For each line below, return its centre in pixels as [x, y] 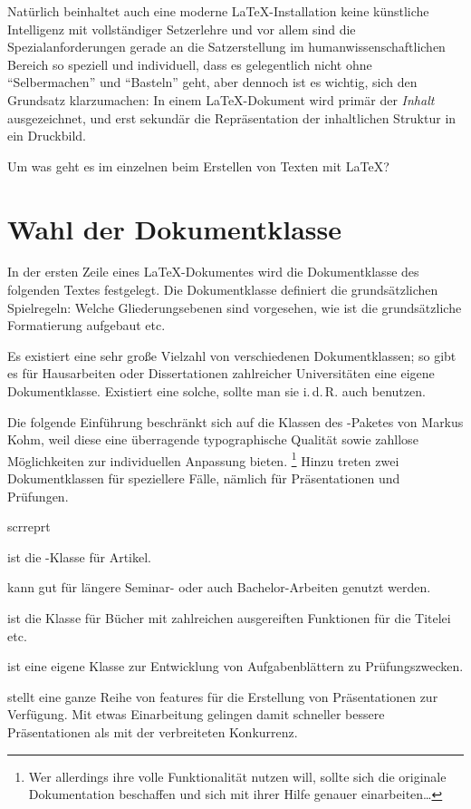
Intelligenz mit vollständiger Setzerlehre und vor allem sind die [182, 29]
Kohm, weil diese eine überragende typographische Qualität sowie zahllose [213, 439]
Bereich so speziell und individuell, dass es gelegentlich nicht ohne [190, 64]
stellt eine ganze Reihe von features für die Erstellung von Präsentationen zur [223, 696]
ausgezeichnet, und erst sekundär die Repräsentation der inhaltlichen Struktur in [232, 117]
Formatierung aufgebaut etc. [87, 325]
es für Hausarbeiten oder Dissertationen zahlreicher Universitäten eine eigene [221, 373]
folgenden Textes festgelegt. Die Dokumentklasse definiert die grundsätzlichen [223, 290]
